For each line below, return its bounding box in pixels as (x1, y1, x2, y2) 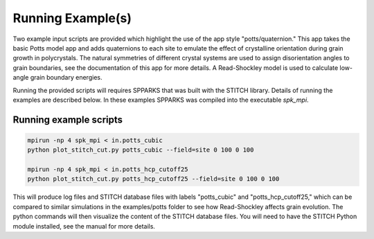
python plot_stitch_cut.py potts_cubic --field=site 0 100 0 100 (27, 146, 254, 154)
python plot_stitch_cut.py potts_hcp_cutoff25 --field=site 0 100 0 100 (27, 175, 280, 183)
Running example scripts (12, 114, 123, 125)
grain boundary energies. (30, 73, 103, 82)
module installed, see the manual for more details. (12, 222, 156, 230)
